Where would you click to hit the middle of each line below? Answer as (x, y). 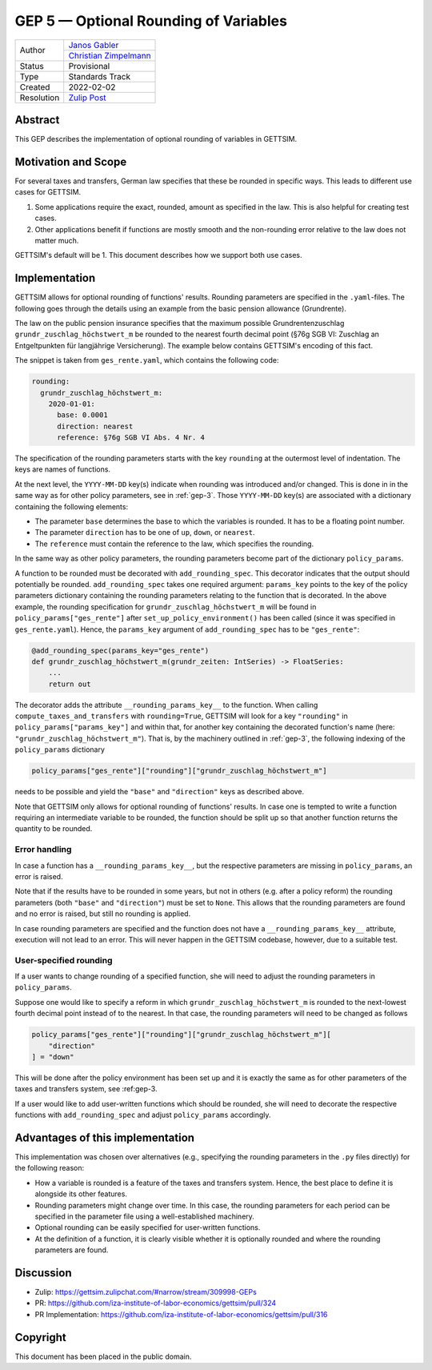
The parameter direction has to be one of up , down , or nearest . (145, 532)
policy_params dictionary (60, 749)
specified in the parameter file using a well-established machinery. (145, 1216)
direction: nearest (95, 426)
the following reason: (49, 1168)
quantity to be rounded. (54, 829)
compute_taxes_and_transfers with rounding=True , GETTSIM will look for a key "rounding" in (181, 716)
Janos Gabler (94, 45)
